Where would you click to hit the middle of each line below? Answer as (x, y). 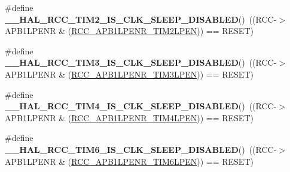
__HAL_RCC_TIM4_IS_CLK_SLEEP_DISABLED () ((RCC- (141, 106)
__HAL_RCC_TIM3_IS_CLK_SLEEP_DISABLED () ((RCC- (141, 62)
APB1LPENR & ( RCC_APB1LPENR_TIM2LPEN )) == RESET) (129, 31)
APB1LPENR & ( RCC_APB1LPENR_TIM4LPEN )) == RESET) (129, 117)
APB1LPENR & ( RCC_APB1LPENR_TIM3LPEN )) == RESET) (129, 74)
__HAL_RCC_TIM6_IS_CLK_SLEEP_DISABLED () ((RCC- (141, 149)
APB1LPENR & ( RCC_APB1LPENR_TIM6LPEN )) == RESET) (129, 161)
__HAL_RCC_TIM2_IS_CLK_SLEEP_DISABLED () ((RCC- (141, 19)
